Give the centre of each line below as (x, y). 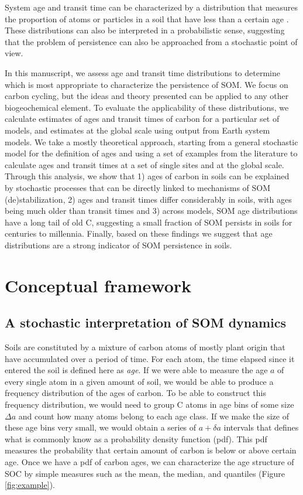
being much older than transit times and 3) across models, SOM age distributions (151, 211)
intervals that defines (261, 427)
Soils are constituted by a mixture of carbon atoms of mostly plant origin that (145, 347)
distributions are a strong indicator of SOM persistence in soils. (118, 245)
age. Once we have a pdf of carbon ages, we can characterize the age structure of (149, 461)
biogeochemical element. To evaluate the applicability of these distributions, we (147, 107)
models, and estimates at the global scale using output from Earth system (137, 130)
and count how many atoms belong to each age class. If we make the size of (154, 416)
